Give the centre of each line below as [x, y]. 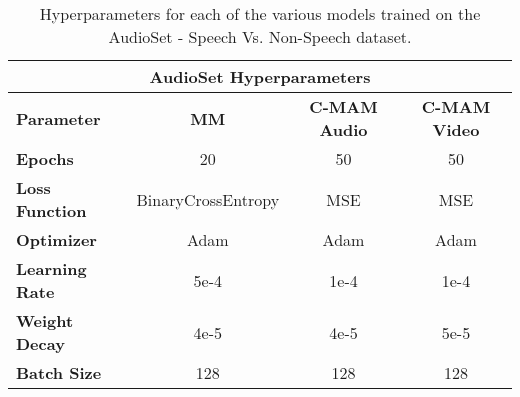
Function [51, 210]
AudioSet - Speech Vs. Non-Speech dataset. [260, 36]
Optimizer [56, 239]
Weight [45, 320]
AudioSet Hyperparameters [260, 76]
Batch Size [59, 372]
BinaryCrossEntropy [208, 199]
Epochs [45, 158]
